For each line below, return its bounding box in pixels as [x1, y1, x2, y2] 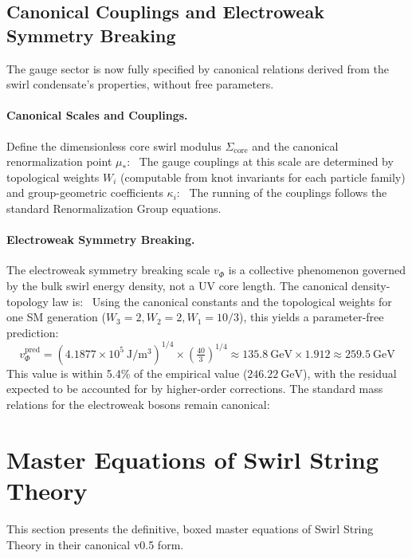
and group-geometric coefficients [6, 184, 163, 201]
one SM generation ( [6, 308, 106, 325]
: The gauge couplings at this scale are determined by [127, 153, 394, 170]
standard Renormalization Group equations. [6, 199, 222, 216]
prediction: [6, 324, 59, 340]
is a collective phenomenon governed [228, 261, 406, 278]
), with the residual [303, 364, 397, 381]
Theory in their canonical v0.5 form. [6, 536, 184, 552]
